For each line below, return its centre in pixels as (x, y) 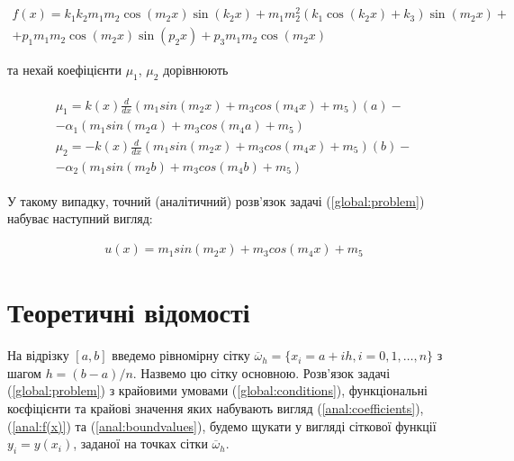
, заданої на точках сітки (140, 443)
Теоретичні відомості (129, 312)
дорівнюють (196, 70)
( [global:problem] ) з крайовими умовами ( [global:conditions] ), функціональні (217, 390)
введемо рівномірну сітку (181, 355)
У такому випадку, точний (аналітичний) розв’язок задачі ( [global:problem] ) (216, 200)
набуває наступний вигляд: (80, 218)
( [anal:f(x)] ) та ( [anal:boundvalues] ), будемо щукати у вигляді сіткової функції (222, 425)
